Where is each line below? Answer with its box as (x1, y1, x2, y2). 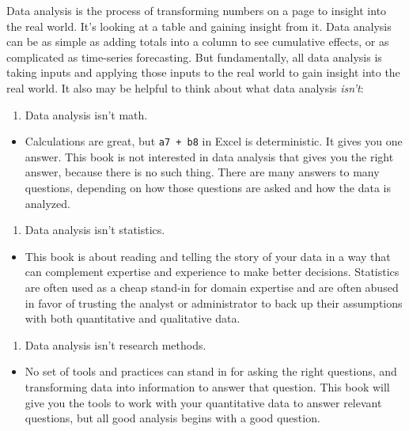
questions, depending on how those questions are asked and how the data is (25, 180, 391, 195)
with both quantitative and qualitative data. (25, 310, 240, 327)
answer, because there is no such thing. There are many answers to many (25, 164, 380, 180)
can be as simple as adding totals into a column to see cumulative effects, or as (6, 33, 389, 50)
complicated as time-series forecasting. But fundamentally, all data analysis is (6, 48, 382, 65)
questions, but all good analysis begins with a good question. (25, 410, 320, 426)
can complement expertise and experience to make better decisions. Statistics (25, 263, 400, 280)
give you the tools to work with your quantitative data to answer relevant (25, 394, 382, 410)
